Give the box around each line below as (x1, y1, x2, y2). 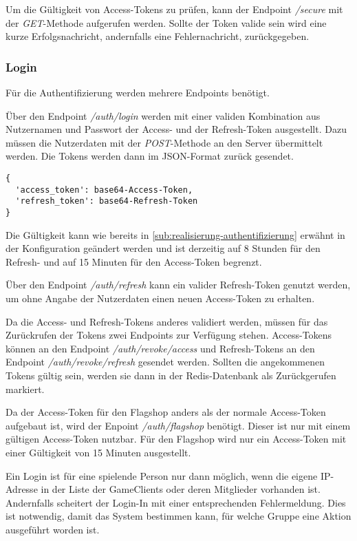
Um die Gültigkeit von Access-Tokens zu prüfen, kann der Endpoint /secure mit (6, 2, 343, 16)
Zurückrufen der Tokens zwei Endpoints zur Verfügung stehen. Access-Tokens (6, 328, 332, 342)
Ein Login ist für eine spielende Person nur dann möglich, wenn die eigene (6, 468, 318, 482)
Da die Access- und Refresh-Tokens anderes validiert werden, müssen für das (6, 314, 328, 328)
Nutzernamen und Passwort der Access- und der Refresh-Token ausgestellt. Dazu (6, 122, 347, 136)
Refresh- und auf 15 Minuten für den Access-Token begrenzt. (6, 254, 262, 268)
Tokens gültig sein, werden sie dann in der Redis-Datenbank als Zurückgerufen (6, 368, 336, 382)
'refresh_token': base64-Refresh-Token (15, 196, 198, 206)
